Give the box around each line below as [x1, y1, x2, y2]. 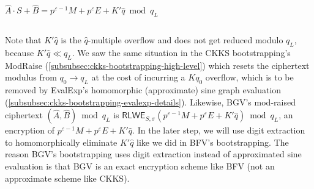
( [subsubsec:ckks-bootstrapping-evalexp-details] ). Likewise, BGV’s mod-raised [5, 95, 296, 108]
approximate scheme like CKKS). [5, 171, 130, 184]
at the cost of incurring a [91, 71, 185, 84]
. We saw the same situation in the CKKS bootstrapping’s [72, 46, 291, 59]
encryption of [5, 124, 54, 137]
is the [61, 34, 81, 46]
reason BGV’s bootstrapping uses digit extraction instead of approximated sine [5, 148, 302, 160]
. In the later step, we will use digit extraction [132, 124, 305, 137]
